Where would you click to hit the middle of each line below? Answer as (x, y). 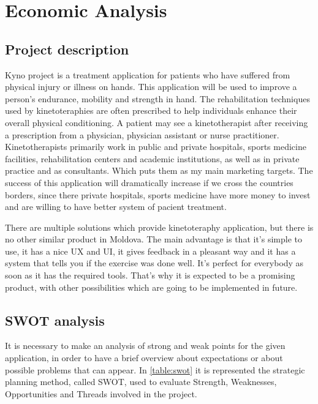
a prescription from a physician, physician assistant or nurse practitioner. (142, 134)
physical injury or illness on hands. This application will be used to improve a (151, 87)
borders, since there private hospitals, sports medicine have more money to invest (158, 194)
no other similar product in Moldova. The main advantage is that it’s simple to (153, 239)
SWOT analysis (55, 320)
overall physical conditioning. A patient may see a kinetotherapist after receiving (157, 122)
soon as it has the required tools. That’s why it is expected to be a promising (150, 275)
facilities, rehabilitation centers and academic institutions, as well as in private (152, 158)
